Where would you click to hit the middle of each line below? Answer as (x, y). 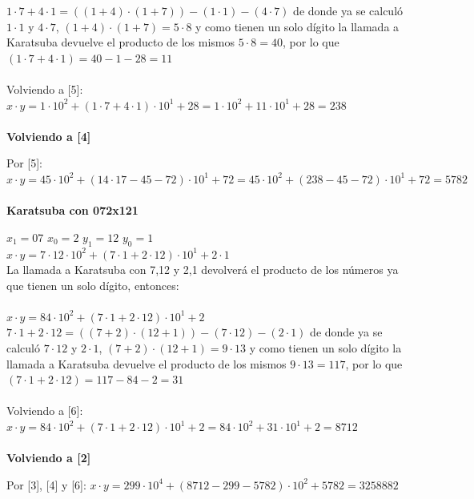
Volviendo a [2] (49, 458)
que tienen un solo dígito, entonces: (93, 285)
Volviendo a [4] (49, 136)
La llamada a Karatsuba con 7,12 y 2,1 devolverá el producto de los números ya (203, 270)
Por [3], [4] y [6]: (46, 484)
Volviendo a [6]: (45, 410)
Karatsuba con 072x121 (72, 210)
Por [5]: (24, 163)
